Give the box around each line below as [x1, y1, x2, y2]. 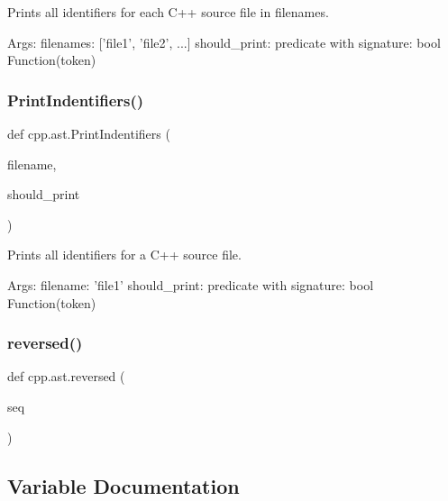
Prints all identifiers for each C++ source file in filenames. [7, 3, 329, 21]
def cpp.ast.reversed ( [7, 367, 125, 386]
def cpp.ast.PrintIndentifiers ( [7, 124, 170, 142]
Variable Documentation [7, 471, 240, 499]
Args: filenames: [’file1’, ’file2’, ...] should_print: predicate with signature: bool [7, 32, 441, 51]
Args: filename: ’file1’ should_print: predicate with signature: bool [7, 275, 374, 294]
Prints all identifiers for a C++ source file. [7, 245, 242, 264]
